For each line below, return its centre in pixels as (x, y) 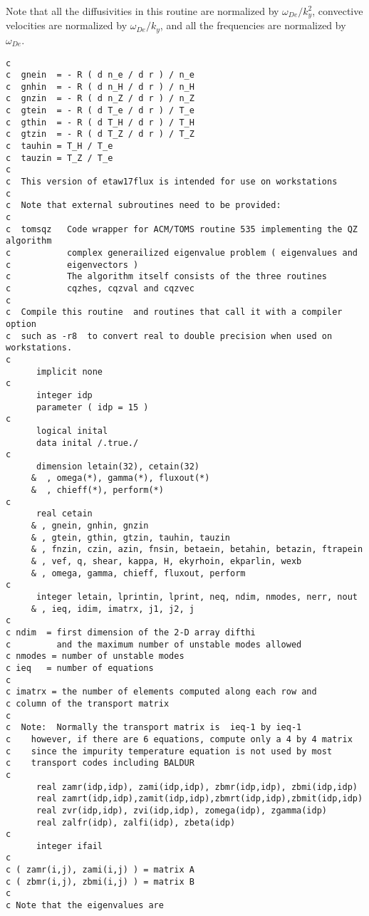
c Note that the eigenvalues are (85, 906)
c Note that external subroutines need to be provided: (144, 205)
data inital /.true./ (87, 443)
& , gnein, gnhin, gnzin (90, 526)
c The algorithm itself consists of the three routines (167, 277)
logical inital (72, 431)
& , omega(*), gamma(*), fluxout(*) (120, 478)
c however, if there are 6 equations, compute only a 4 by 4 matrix (179, 739)
